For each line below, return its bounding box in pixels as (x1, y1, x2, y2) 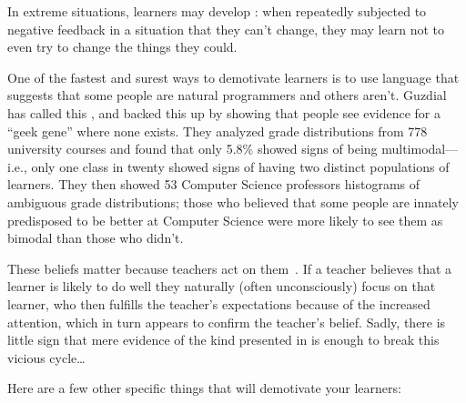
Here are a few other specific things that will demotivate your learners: (7, 378, 401, 398)
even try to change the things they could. (7, 37, 238, 56)
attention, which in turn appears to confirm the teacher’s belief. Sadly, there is (7, 312, 446, 331)
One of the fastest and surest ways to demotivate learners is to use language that (7, 67, 460, 86)
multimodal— (381, 139, 459, 158)
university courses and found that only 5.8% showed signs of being (7, 139, 378, 158)
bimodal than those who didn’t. (7, 228, 184, 247)
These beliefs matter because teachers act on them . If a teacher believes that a (7, 258, 452, 277)
